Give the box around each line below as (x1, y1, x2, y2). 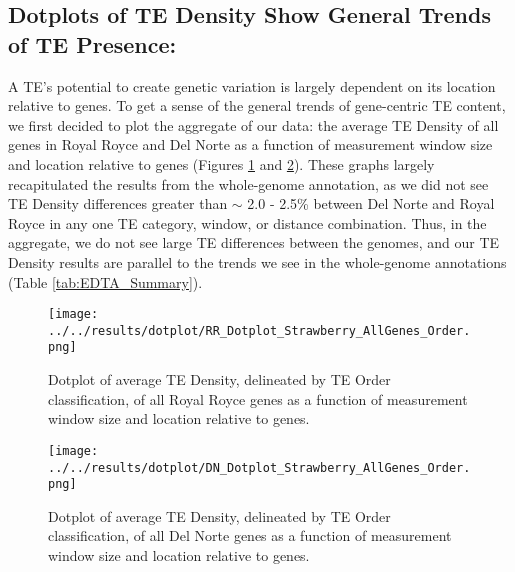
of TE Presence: (8, 28, 177, 59)
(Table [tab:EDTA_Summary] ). (8, 271, 203, 292)
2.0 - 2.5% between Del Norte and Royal (247, 193, 495, 214)
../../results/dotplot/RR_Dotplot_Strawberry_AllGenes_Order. (48, 323, 471, 338)
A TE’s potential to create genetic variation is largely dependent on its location (8, 75, 496, 96)
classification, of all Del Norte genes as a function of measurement (48, 525, 452, 546)
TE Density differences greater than (8, 193, 228, 214)
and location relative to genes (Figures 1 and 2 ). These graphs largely (8, 153, 435, 174)
